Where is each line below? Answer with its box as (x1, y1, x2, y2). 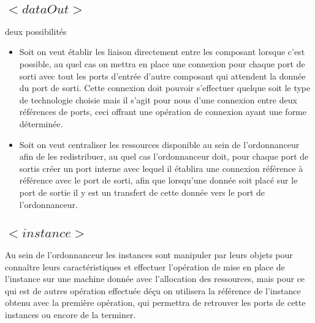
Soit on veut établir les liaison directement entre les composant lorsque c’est (19, 45, 305, 58)
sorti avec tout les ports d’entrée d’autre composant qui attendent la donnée (19, 69, 306, 82)
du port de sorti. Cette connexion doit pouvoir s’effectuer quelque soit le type (19, 81, 311, 94)
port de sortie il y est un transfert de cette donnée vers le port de (19, 185, 265, 198)
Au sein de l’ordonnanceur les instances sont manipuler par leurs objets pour (5, 248, 293, 261)
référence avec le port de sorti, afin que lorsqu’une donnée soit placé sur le (19, 174, 298, 187)
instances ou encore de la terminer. (5, 308, 136, 321)
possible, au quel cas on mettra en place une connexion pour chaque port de (19, 58, 305, 70)
